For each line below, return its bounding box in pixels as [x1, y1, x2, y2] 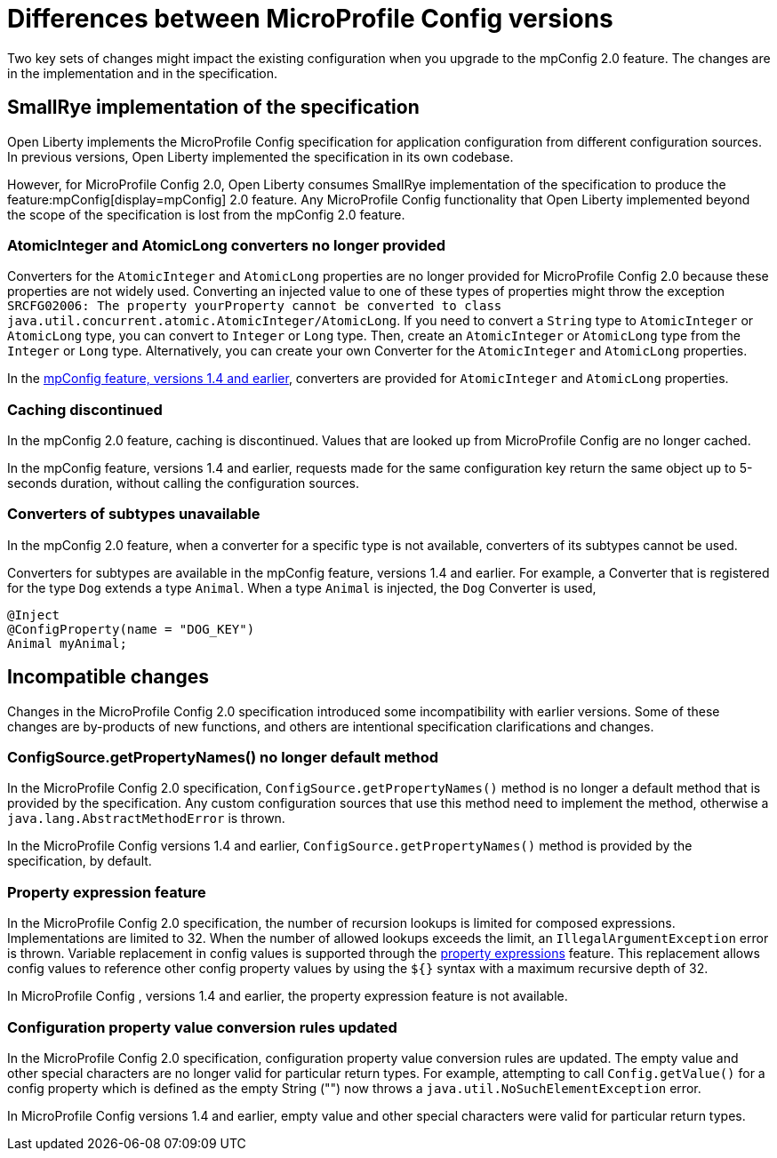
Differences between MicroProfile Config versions [7, 4, 613, 34]
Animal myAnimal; [7, 635, 127, 651]
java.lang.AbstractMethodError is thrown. [7, 811, 285, 827]
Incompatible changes [7, 666, 210, 689]
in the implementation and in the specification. [7, 65, 278, 81]
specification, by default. [7, 853, 152, 869]
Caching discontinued [7, 400, 163, 419]
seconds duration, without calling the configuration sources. [7, 475, 360, 491]
